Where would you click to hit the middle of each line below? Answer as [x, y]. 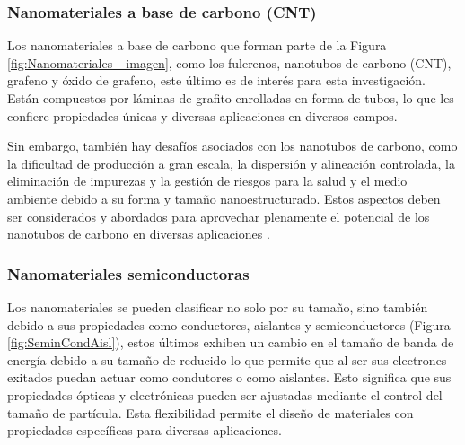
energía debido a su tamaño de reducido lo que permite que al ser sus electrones [227, 359]
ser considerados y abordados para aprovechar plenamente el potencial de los [219, 216]
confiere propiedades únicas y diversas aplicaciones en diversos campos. [202, 115]
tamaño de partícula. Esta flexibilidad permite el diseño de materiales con [211, 412]
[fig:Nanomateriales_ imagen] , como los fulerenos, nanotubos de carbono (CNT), [229, 62]
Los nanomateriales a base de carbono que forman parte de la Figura [197, 45]
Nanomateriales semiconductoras [128, 273]
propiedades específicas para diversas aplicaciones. [145, 430]
